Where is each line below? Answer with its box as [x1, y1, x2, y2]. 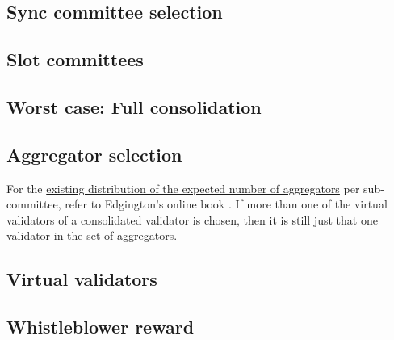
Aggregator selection [6, 141, 182, 166]
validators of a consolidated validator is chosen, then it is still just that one [6, 211, 378, 228]
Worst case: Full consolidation [6, 94, 262, 119]
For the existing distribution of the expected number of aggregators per [6, 179, 360, 196]
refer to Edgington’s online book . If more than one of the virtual [65, 195, 388, 212]
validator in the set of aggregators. [6, 227, 178, 244]
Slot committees [6, 47, 144, 72]
